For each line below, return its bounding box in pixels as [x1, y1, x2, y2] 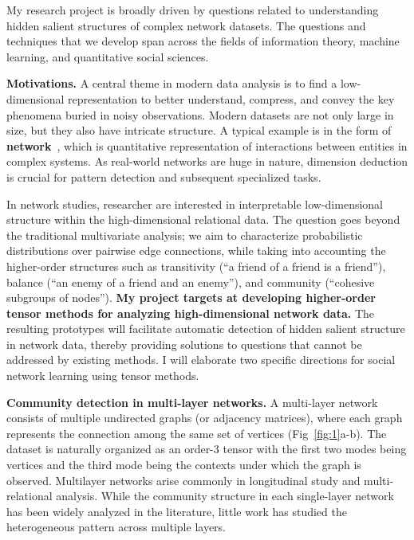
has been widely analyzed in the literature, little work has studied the [6, 503, 347, 519]
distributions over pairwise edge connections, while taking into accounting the [6, 242, 386, 259]
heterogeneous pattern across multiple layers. [6, 518, 227, 535]
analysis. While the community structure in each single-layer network [56, 487, 394, 504]
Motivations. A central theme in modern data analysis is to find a [6, 75, 337, 92]
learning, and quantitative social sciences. [6, 48, 209, 65]
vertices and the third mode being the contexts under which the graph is [6, 456, 361, 473]
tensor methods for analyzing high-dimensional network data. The [6, 304, 375, 321]
